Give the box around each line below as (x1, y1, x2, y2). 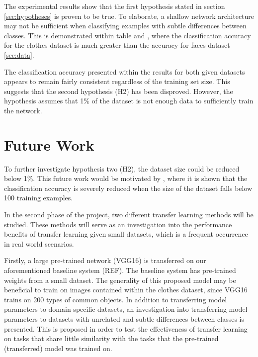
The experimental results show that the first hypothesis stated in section (4, 1, 225, 11)
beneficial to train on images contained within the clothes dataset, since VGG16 (4, 284, 248, 295)
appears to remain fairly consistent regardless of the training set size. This (4, 76, 230, 87)
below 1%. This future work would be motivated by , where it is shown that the (4, 173, 248, 183)
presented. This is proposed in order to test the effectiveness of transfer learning (4, 323, 248, 334)
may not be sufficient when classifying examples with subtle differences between (4, 20, 247, 31)
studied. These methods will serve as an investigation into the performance (4, 219, 232, 229)
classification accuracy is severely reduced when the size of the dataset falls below (4, 182, 253, 193)
